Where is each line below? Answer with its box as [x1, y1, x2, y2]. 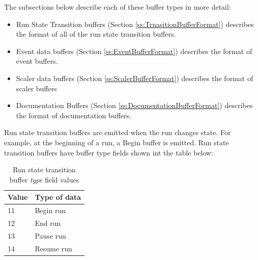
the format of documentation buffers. [16, 110, 131, 120]
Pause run [35, 230, 66, 241]
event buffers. [16, 56, 58, 66]
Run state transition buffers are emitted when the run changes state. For [4, 127, 231, 138]
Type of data [35, 192, 81, 202]
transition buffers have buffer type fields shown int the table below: [4, 147, 214, 158]
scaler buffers [16, 83, 57, 93]
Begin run [35, 205, 66, 216]
